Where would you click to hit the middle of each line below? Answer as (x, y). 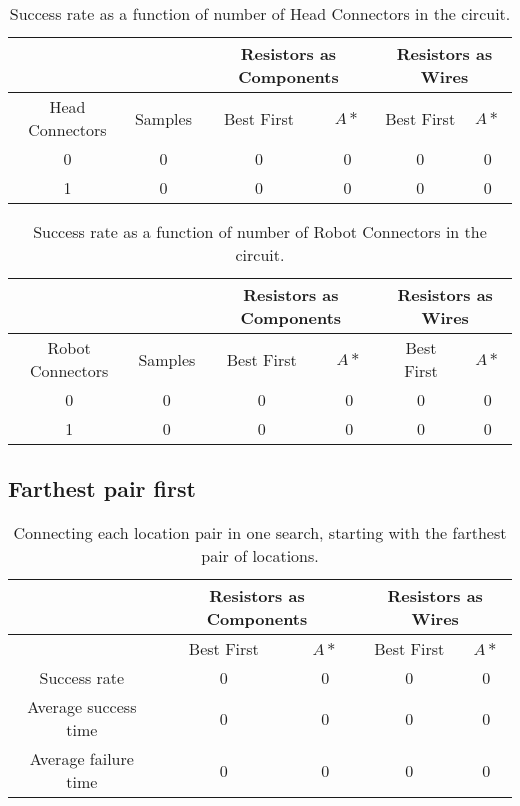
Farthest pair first (102, 488)
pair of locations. (260, 556)
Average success (82, 707)
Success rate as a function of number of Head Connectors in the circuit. (260, 13)
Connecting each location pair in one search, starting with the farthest (260, 533)
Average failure (81, 759)
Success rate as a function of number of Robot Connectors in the (260, 231)
